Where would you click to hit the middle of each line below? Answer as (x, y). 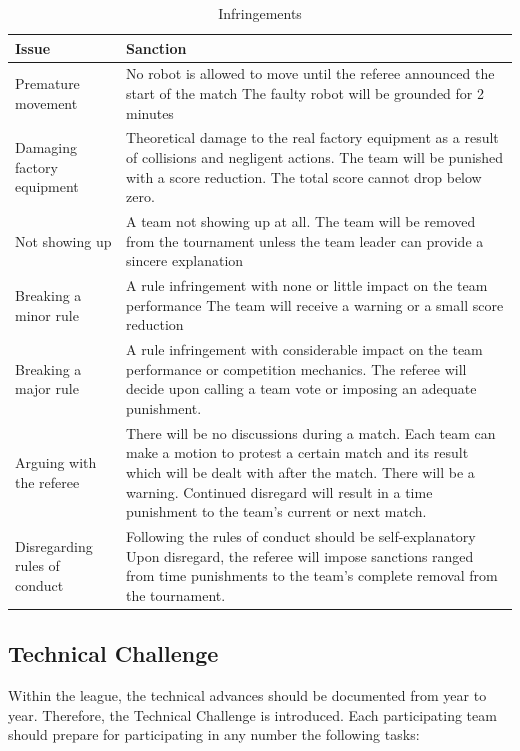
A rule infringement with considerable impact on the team (304, 349)
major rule (47, 388)
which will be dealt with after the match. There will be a (300, 471)
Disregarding (54, 545)
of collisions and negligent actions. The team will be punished (314, 157)
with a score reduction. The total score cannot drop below (303, 176)
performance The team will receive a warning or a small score (314, 304)
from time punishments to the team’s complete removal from (311, 575)
